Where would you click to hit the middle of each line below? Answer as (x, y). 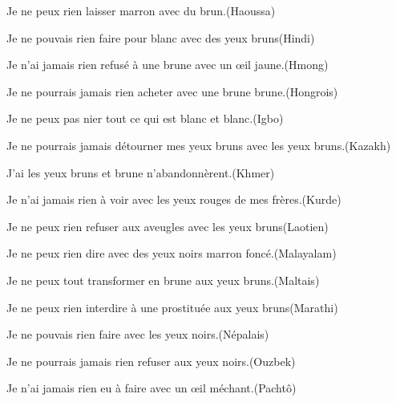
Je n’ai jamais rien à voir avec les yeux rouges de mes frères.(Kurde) (174, 199)
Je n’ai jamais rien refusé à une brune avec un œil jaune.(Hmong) (168, 65)
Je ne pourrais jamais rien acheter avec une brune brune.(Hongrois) (172, 91)
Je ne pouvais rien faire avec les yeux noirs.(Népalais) (138, 334)
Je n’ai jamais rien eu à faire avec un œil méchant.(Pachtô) (152, 388)
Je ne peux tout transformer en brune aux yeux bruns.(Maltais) (163, 280)
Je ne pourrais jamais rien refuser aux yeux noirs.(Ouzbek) (151, 361)
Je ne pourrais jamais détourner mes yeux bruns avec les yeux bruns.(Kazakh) (199, 145)
